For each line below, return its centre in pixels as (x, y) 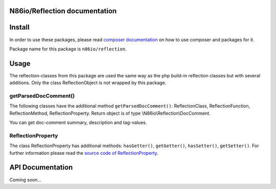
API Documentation (41, 167)
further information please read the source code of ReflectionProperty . (84, 153)
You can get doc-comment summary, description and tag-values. (78, 123)
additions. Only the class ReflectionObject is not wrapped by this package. (88, 83)
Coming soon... (26, 180)
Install (20, 27)
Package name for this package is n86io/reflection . (68, 49)
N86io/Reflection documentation (63, 11)
